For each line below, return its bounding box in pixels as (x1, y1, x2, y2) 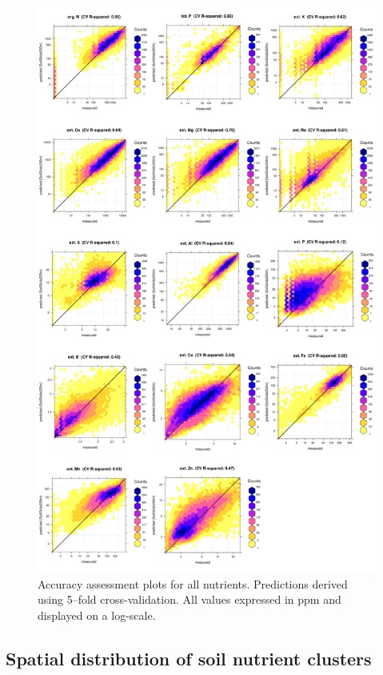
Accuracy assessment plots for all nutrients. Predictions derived (38, 575, 348, 592)
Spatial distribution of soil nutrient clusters (6, 645, 372, 670)
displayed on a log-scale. (38, 606, 156, 623)
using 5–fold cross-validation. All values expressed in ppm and (38, 591, 341, 608)
